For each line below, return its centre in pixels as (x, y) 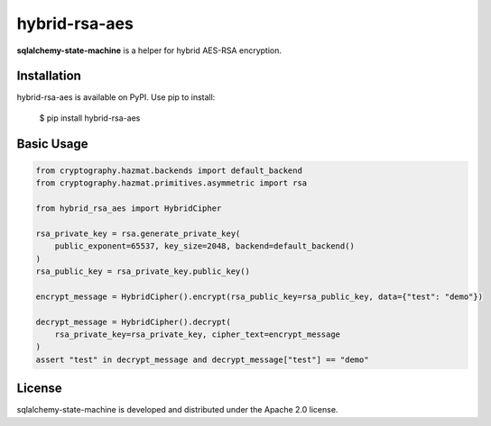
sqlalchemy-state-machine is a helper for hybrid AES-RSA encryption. (149, 50)
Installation (49, 76)
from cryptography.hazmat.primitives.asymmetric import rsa (171, 183)
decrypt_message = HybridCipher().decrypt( (134, 322)
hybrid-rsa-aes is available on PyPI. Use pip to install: (116, 97)
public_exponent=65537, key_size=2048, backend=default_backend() (205, 246)
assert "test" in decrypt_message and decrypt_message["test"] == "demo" (202, 359)
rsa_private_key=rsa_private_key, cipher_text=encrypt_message (198, 334)
